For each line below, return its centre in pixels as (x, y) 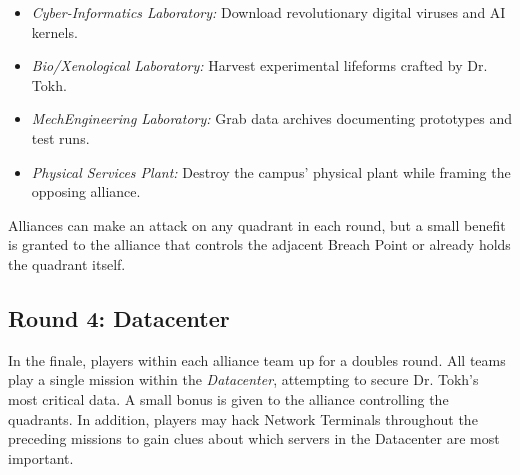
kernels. (54, 31)
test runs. (60, 137)
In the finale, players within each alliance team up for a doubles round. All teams (257, 359)
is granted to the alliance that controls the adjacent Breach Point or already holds (259, 244)
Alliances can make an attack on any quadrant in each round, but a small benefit (257, 224)
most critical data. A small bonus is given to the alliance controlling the (228, 398)
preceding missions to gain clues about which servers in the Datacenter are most (254, 438)
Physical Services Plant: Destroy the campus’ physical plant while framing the (271, 171)
